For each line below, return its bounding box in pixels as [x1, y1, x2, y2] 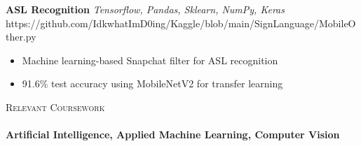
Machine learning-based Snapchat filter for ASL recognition [22, 52, 278, 67]
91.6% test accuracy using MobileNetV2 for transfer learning [22, 76, 283, 91]
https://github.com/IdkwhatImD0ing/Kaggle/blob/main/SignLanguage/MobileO [6, 15, 356, 30]
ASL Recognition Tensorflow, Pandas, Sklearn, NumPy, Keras [6, 2, 285, 16]
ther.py [6, 29, 36, 44]
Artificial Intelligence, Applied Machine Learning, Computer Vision [6, 127, 340, 142]
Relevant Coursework [6, 99, 105, 114]
